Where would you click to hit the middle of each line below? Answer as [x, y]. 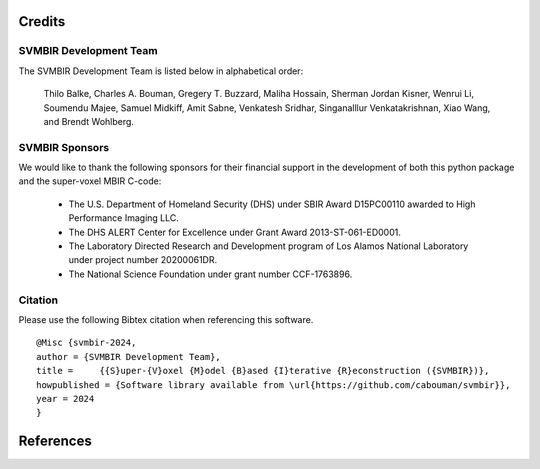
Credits [42, 21]
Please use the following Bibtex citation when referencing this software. [166, 319]
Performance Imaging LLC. [124, 218]
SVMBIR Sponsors [64, 147]
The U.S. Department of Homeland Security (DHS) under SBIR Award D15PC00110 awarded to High [272, 204]
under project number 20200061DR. [143, 260]
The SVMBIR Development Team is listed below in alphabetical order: [161, 71]
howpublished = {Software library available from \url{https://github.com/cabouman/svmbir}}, [273, 384]
